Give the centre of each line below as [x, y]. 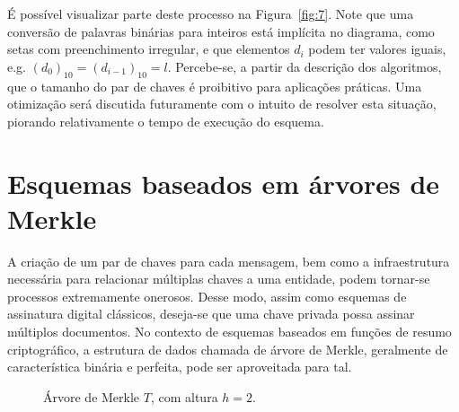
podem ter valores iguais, [377, 49]
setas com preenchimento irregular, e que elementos [149, 49]
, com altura [184, 396]
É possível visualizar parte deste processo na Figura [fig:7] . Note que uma [211, 13]
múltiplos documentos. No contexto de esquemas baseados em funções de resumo [229, 332]
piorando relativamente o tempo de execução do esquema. [166, 121]
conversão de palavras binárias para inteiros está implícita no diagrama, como [221, 31]
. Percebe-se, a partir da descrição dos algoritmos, [305, 66]
